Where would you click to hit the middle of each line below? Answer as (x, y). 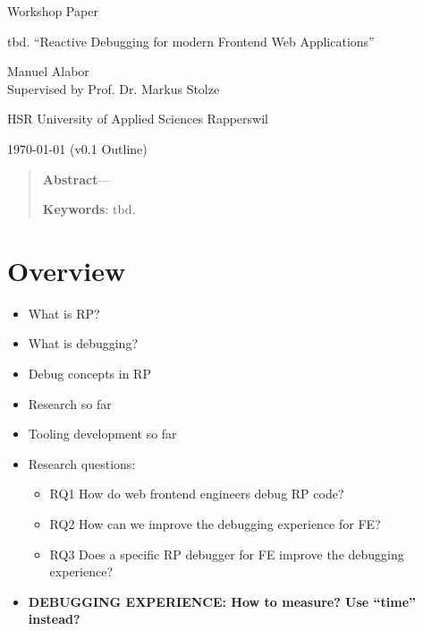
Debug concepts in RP (89, 374)
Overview (67, 270)
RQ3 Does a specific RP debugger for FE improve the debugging (227, 554)
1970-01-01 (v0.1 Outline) (77, 148)
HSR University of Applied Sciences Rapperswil (138, 119)
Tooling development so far (102, 434)
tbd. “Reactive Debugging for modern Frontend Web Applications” (191, 41)
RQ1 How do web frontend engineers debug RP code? (197, 494)
